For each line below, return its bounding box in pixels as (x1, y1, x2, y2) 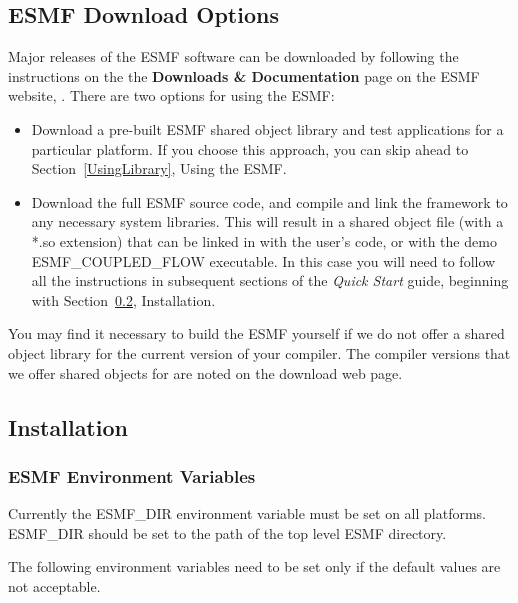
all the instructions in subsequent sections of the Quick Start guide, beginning (31, 270, 509, 291)
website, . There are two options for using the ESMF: (8, 85, 335, 106)
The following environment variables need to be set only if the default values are (8, 556, 501, 577)
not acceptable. (8, 575, 101, 596)
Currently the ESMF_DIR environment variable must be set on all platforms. (8, 503, 487, 524)
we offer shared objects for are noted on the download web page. (8, 362, 403, 383)
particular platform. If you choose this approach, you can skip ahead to (31, 138, 469, 159)
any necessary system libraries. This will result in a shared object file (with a (31, 211, 504, 232)
